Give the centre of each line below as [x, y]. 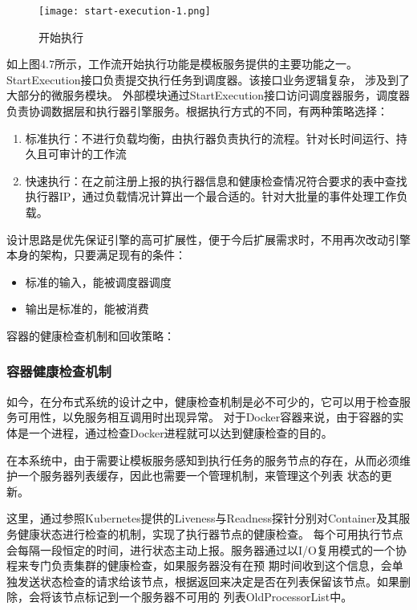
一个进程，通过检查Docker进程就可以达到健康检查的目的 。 [180, 432]
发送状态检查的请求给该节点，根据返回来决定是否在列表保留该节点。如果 [208, 581]
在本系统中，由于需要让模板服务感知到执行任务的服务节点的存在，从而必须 [203, 460]
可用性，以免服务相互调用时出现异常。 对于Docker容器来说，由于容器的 [205, 417]
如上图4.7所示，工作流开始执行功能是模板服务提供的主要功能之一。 [182, 64]
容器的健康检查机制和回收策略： [91, 335]
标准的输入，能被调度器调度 [98, 281]
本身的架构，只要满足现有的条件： [96, 255]
